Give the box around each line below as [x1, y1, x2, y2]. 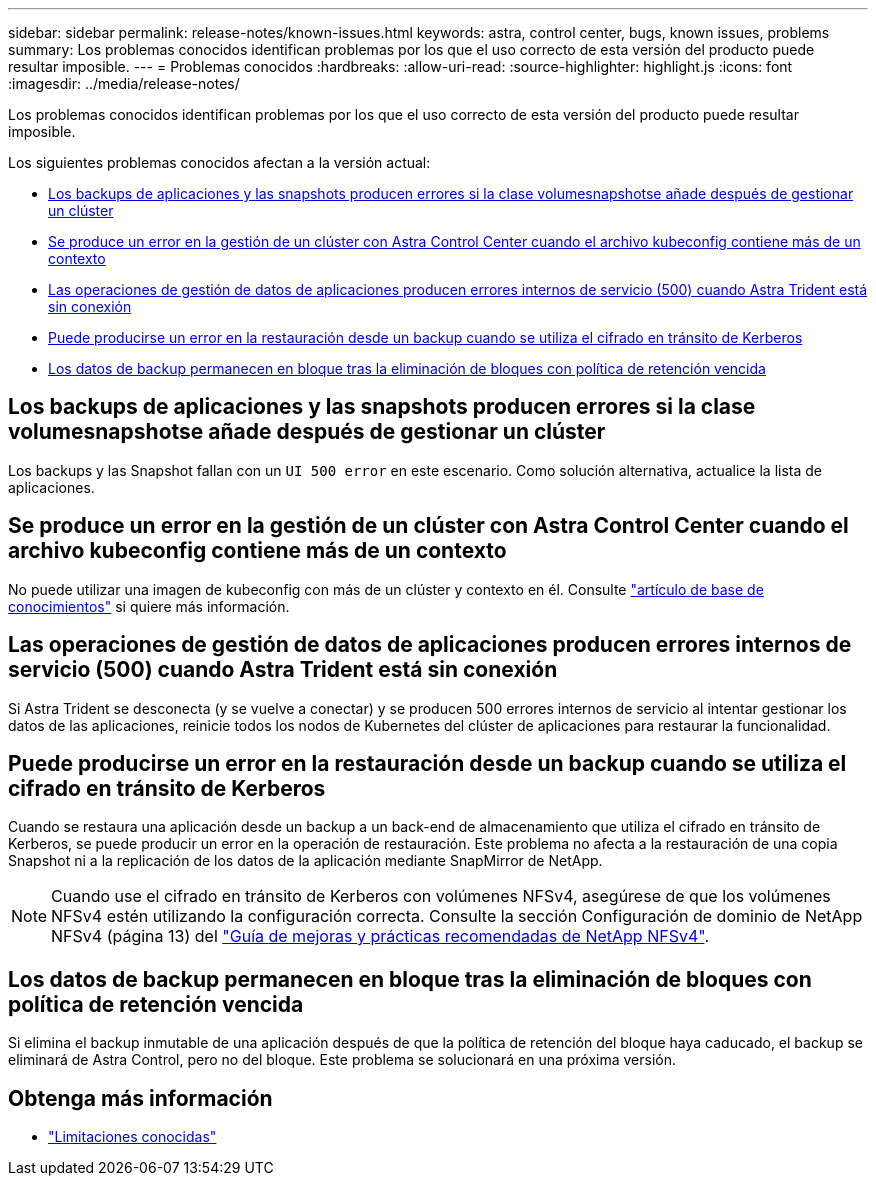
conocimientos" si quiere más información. [8, 597, 290, 615]
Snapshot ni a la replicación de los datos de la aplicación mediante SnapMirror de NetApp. [8, 852, 603, 870]
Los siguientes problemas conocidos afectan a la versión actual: [8, 154, 431, 171]
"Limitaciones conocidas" [48, 1128, 217, 1146]
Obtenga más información [8, 1085, 273, 1111]
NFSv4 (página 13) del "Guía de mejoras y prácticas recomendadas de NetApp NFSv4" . [51, 926, 709, 947]
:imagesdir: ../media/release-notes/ [8, 75, 240, 92]
